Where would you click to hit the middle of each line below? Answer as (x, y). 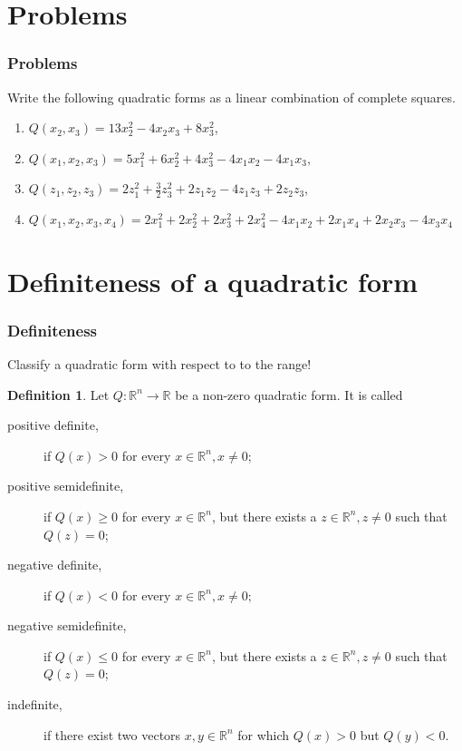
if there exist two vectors (112, 734)
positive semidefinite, (66, 486)
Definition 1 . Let (58, 394)
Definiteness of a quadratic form (213, 281)
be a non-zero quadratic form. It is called (289, 394)
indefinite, (35, 704)
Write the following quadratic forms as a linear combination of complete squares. (231, 97)
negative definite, (55, 565)
